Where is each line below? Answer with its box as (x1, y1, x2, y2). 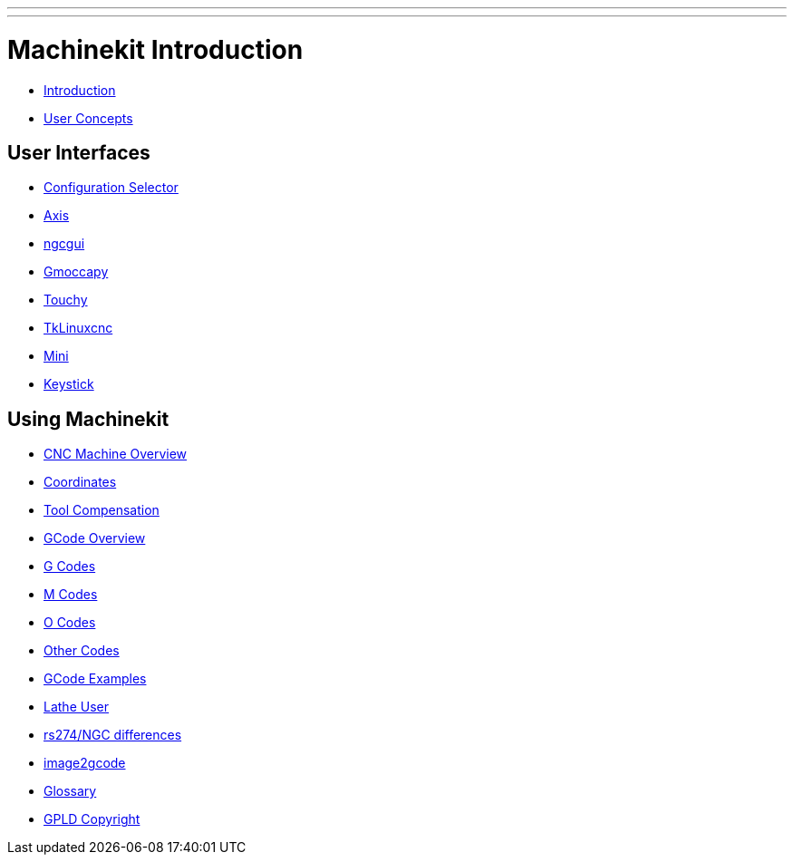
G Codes (44, 558, 96, 575)
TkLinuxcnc (44, 320, 113, 336)
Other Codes (44, 643, 120, 659)
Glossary (44, 783, 97, 799)
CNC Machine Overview (44, 446, 188, 462)
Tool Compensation (44, 502, 160, 518)
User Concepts (44, 110, 133, 126)
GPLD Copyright (44, 811, 140, 828)
